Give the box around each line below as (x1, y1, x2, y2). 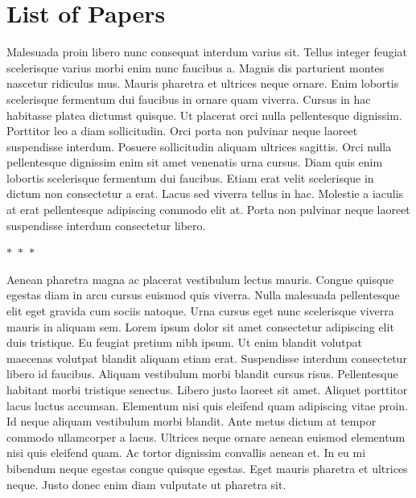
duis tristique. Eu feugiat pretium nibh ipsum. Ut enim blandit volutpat (6, 334, 362, 351)
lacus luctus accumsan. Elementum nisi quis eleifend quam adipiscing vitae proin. (6, 397, 408, 414)
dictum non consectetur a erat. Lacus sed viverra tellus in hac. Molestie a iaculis (6, 185, 404, 202)
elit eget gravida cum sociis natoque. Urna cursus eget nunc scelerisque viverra (6, 303, 394, 319)
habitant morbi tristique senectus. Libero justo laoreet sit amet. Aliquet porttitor (6, 381, 408, 397)
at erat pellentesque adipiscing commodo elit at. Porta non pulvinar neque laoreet (6, 201, 410, 218)
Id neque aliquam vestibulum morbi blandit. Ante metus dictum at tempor (6, 413, 377, 430)
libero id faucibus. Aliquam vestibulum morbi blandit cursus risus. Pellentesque (6, 365, 398, 382)
